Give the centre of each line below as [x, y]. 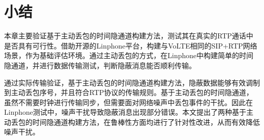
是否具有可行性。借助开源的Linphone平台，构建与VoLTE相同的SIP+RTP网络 [131, 45]
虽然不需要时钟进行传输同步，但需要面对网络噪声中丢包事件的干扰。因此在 [128, 102]
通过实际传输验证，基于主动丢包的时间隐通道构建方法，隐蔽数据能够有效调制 [132, 82]
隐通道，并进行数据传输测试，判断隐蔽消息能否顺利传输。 [100, 65]
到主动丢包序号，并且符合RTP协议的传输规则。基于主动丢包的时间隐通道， [129, 92]
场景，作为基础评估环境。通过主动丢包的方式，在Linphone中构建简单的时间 [129, 55]
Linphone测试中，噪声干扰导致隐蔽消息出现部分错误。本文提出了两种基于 [125, 112]
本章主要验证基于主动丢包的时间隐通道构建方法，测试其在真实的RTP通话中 [129, 36]
